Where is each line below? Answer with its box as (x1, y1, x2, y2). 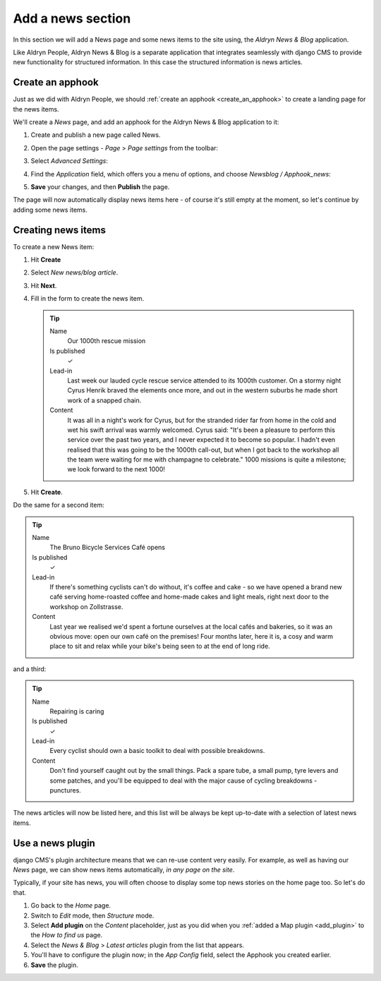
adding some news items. (13, 205, 87, 214)
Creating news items (13, 224, 106, 236)
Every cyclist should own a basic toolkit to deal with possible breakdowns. (49, 747, 265, 755)
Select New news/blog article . (30, 268, 119, 277)
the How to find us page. (30, 931, 103, 939)
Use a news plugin (13, 837, 95, 849)
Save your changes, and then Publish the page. (30, 182, 170, 191)
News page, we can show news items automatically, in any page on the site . (13, 865, 235, 874)
